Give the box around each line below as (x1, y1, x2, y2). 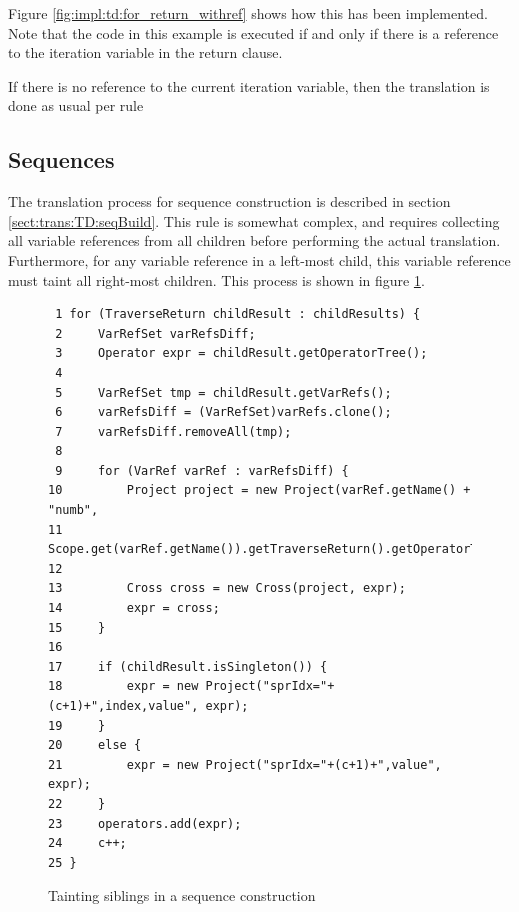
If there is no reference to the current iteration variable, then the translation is (8, 75, 490, 96)
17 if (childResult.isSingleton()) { (48, 659, 328, 674)
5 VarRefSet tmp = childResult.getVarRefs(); (55, 385, 392, 400)
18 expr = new (48, 679, 199, 694)
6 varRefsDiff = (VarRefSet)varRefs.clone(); (55, 405, 392, 420)
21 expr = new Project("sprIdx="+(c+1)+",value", (48, 757, 442, 772)
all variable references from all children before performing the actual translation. (8, 230, 501, 251)
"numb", (48, 503, 99, 518)
